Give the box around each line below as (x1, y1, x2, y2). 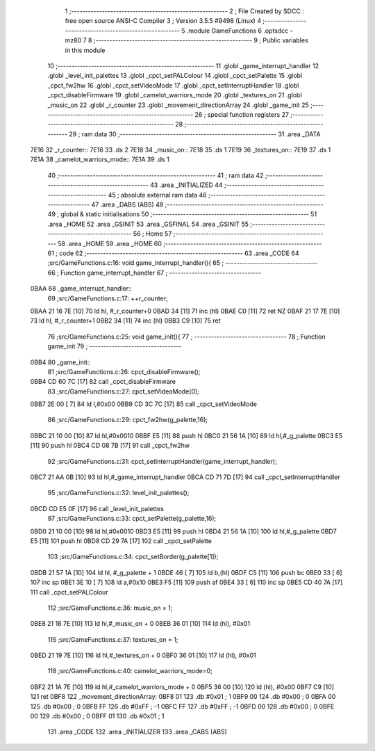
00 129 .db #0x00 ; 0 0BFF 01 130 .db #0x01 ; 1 (30, 712, 165, 720)
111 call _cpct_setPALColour (30, 588, 108, 596)
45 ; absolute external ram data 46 (108, 191, 208, 199)
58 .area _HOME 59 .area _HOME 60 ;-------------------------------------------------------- (58, 239, 322, 248)
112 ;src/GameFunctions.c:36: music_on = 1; (47, 604, 173, 612)
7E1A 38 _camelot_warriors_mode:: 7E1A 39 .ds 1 (30, 155, 169, 163)
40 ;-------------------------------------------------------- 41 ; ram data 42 (47, 171, 264, 179)
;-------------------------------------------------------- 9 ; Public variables (93, 36, 308, 45)
